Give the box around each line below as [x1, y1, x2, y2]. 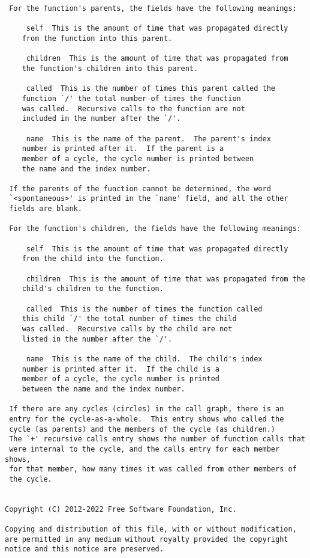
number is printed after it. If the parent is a [22, 144, 224, 153]
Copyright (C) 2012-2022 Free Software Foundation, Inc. [5, 504, 237, 514]
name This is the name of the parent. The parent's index [26, 134, 271, 143]
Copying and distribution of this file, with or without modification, [5, 525, 297, 534]
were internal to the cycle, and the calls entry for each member [9, 444, 280, 453]
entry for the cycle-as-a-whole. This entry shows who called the [9, 414, 284, 423]
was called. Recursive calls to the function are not [22, 104, 245, 113]
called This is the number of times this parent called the [26, 84, 276, 93]
